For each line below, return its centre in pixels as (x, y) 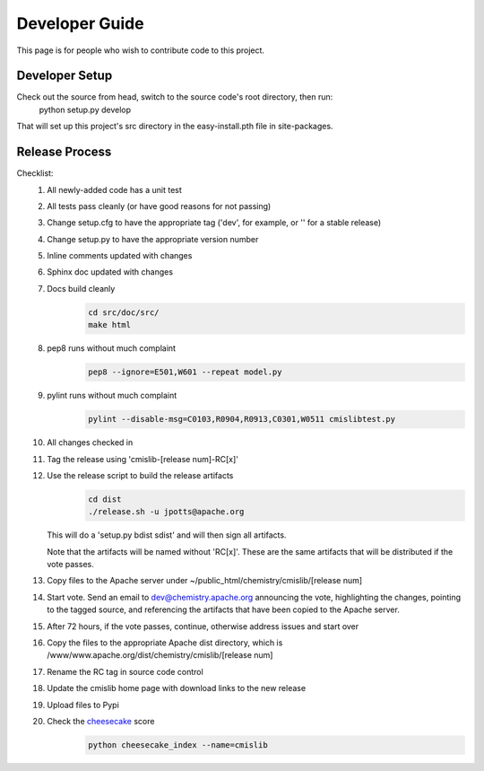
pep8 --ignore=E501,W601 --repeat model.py (185, 372)
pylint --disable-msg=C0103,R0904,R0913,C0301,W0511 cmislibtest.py (242, 419)
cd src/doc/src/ (124, 312)
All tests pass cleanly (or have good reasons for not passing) (159, 206)
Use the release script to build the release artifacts (140, 475)
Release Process (64, 152)
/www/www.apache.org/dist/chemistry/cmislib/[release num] (160, 655)
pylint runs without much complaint (112, 396)
